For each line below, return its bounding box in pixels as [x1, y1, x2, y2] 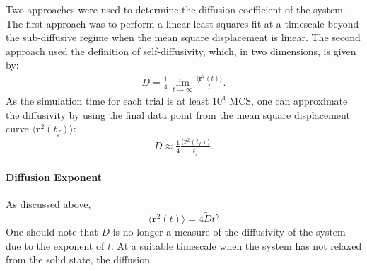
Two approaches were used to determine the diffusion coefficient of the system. [6, 2, 346, 16]
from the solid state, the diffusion [6, 252, 151, 267]
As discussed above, [6, 196, 91, 211]
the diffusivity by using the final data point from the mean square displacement [6, 107, 350, 122]
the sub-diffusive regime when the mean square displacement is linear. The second [6, 30, 361, 45]
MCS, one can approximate [229, 93, 348, 108]
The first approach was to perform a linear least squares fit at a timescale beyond [6, 16, 359, 30]
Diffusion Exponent [6, 169, 102, 184]
